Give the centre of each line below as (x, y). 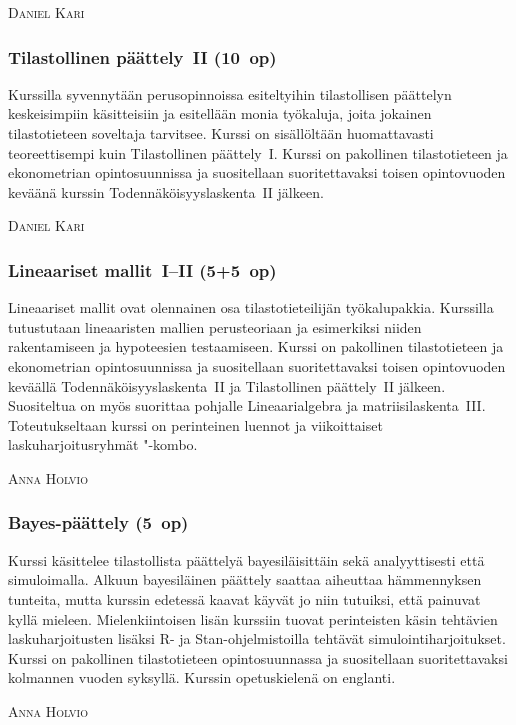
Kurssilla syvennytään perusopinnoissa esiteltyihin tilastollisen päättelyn (230, 93)
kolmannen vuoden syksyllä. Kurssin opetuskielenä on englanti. (202, 677)
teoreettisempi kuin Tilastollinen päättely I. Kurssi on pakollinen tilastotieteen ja (258, 152)
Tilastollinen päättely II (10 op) (142, 56)
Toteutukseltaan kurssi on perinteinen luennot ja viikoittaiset (195, 424)
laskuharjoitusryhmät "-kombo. (103, 444)
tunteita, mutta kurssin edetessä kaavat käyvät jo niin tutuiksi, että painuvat (244, 598)
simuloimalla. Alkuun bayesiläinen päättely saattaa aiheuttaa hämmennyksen (245, 579)
